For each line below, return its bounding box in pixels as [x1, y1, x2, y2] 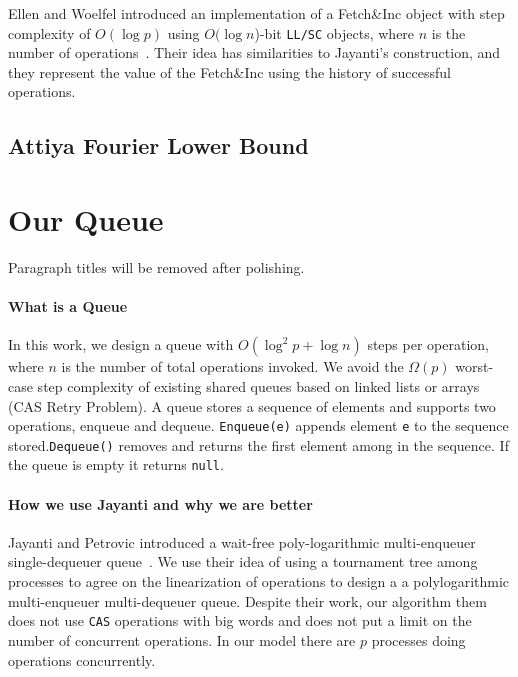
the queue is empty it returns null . [8, 454, 224, 475]
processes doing [371, 629, 466, 650]
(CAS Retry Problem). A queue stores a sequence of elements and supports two [8, 395, 496, 416]
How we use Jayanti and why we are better [8, 493, 313, 514]
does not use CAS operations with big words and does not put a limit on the [8, 610, 472, 631]
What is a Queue [8, 296, 128, 317]
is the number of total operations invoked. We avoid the [61, 356, 404, 377]
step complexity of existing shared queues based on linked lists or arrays [37, 375, 480, 396]
